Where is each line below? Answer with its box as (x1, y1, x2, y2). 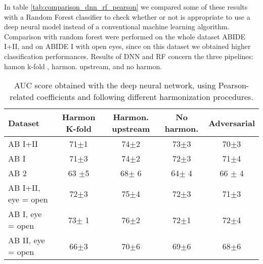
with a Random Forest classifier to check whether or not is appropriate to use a (4, 11, 250, 22)
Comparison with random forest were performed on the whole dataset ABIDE (4, 31, 246, 41)
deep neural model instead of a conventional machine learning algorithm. (4, 21, 230, 32)
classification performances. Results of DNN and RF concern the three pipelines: (4, 50, 253, 61)
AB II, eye (8, 234, 45, 246)
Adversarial (208, 117, 255, 129)
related (10, 91, 34, 103)
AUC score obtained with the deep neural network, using (14, 79, 216, 91)
